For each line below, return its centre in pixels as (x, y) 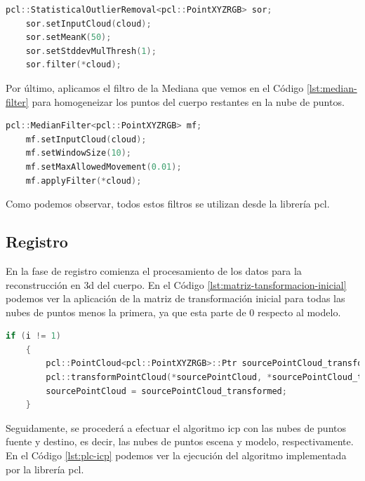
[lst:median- (332, 87)
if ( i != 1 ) (33, 336)
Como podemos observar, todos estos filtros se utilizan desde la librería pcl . (168, 204)
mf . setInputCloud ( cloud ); (86, 139)
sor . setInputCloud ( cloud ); (88, 23)
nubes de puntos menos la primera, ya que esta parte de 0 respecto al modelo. (173, 312)
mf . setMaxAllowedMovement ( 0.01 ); (104, 167)
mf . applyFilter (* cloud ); (84, 181)
